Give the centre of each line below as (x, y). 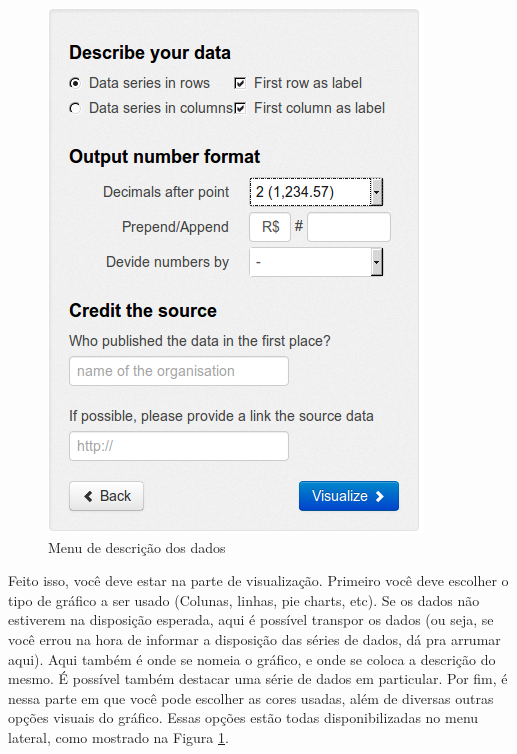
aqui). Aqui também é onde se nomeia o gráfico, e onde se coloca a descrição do (252, 658)
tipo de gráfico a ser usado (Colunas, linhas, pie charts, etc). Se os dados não (244, 599)
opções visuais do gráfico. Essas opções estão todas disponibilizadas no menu (243, 717)
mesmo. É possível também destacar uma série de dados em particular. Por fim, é (258, 678)
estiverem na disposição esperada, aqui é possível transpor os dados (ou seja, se (251, 619)
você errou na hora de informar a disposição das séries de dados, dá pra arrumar (254, 638)
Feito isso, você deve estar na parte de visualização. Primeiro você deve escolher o (258, 580)
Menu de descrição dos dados (137, 546)
